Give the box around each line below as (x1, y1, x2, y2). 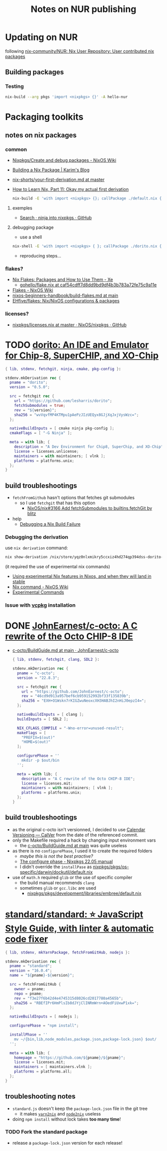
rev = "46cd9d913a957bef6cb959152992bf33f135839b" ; (21, 694, 131, 699)
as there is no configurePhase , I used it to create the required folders (12, 848, 153, 854)
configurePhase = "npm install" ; (9, 1023, 79, 1028)
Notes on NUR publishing (30, 3, 137, 15)
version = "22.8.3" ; (17, 675, 60, 680)
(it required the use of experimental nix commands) (5, 564, 110, 570)
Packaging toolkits (5, 111, 83, 122)
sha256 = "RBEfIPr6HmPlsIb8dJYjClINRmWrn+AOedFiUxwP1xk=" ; (14, 1001, 139, 1006)
